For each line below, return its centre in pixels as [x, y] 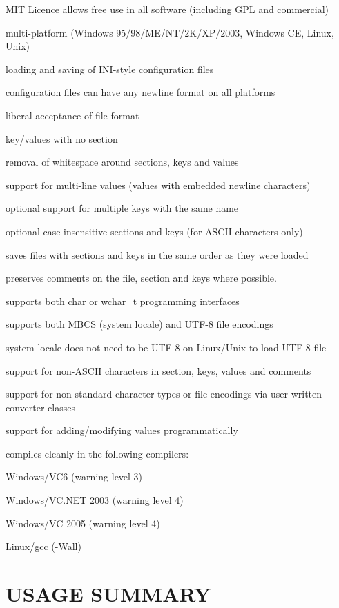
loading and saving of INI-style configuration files [110, 69]
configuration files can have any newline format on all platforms [141, 92]
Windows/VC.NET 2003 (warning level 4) [95, 500]
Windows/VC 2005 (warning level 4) [83, 523]
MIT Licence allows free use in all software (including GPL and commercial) [167, 9]
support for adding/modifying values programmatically [122, 430]
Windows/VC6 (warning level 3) [74, 477]
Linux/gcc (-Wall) [43, 546]
